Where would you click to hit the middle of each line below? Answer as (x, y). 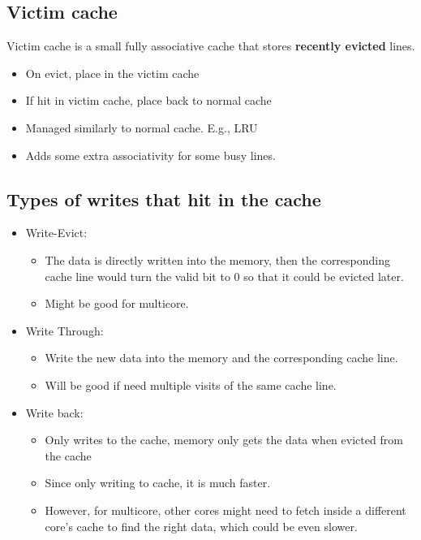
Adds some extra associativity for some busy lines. (150, 155)
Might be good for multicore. (117, 303)
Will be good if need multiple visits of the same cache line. (191, 384)
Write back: (54, 412)
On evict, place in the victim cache (112, 73)
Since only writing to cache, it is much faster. (158, 483)
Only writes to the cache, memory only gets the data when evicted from (224, 440)
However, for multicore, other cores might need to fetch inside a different (226, 510)
